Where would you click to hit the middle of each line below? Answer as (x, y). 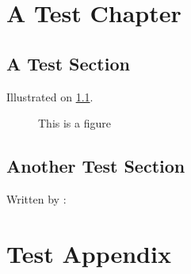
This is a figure (74, 123)
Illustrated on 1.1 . (50, 96)
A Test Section (68, 63)
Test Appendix (89, 253)
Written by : (36, 198)
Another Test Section (96, 166)
